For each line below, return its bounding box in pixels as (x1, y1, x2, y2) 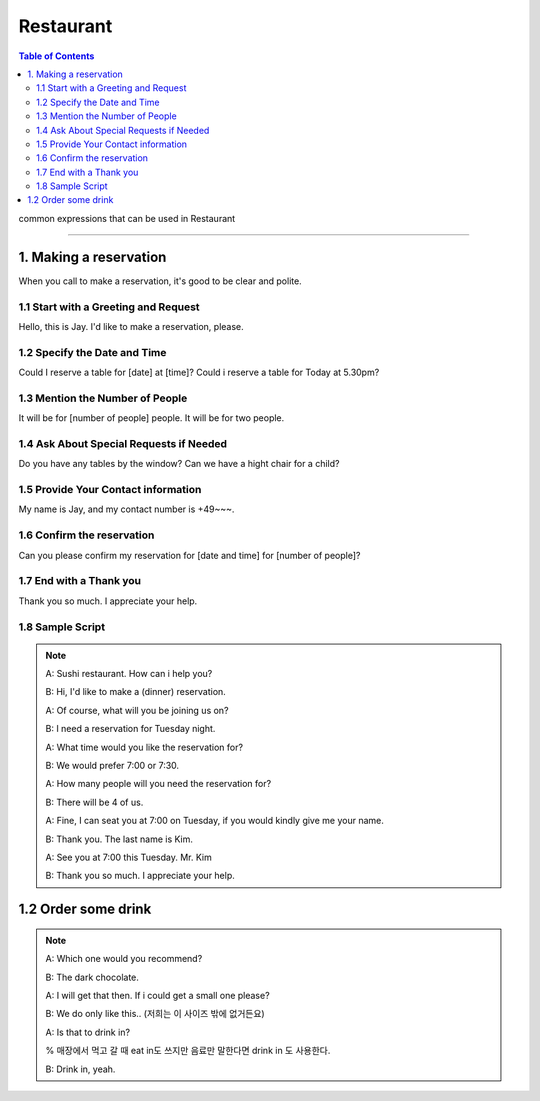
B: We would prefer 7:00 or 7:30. (45, 760, 180, 772)
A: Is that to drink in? (45, 1026, 130, 1038)
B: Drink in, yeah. (45, 1063, 116, 1075)
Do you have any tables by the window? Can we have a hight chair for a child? (18, 458, 340, 470)
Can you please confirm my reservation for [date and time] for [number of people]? (18, 549, 361, 561)
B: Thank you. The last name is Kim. (45, 833, 194, 845)
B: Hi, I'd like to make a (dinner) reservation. (45, 686, 227, 698)
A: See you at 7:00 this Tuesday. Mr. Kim (45, 851, 212, 863)
